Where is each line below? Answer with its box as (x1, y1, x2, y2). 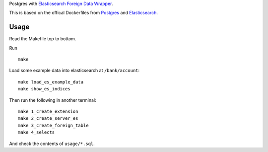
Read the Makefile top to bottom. (9, 36, 76, 42)
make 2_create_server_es (18, 116, 78, 121)
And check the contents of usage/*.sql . (9, 141, 95, 147)
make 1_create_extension (18, 109, 78, 114)
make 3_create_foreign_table (18, 122, 89, 128)
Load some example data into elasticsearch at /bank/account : (9, 68, 140, 74)
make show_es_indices (18, 86, 70, 92)
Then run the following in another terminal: (9, 97, 96, 103)
